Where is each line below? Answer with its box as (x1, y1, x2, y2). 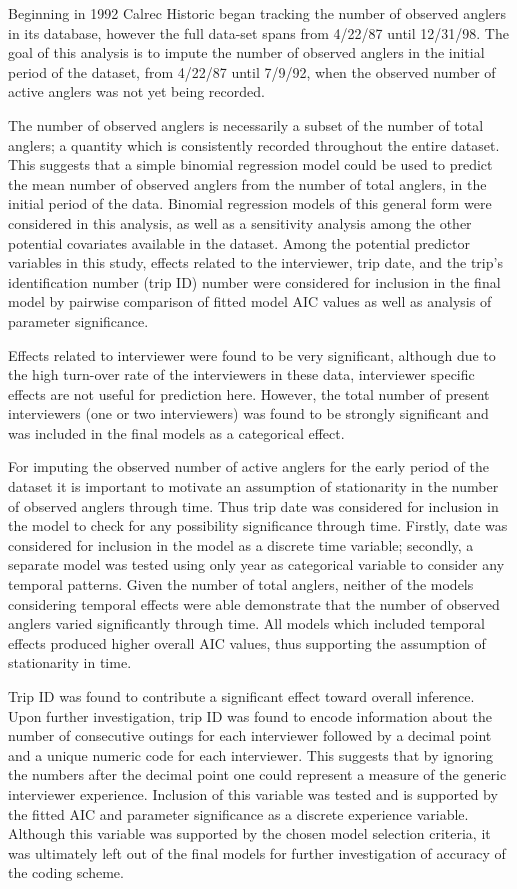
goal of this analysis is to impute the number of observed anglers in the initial (8, 42, 485, 63)
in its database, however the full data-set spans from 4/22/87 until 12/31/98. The (8, 22, 509, 43)
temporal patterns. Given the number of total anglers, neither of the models (8, 574, 474, 595)
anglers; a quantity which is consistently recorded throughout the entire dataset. (8, 134, 500, 155)
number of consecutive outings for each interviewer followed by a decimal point (8, 725, 492, 746)
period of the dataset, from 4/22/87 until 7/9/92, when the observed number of (8, 61, 496, 82)
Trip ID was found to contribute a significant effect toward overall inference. (8, 686, 475, 706)
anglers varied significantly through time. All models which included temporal (8, 613, 485, 634)
